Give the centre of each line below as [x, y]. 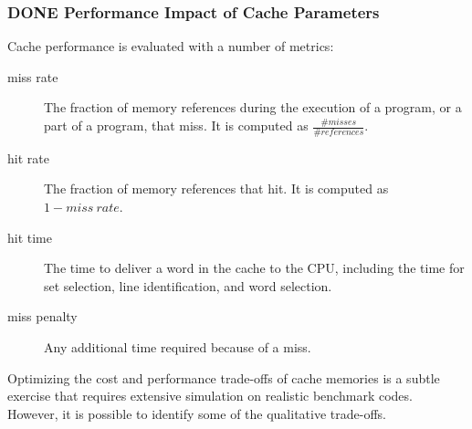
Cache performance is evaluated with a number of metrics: [171, 46]
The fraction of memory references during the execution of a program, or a [253, 107]
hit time [30, 237]
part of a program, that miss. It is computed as [176, 125]
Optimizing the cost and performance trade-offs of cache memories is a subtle [224, 377]
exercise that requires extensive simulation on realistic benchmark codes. [210, 396]
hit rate [28, 157]
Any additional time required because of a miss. [178, 346]
